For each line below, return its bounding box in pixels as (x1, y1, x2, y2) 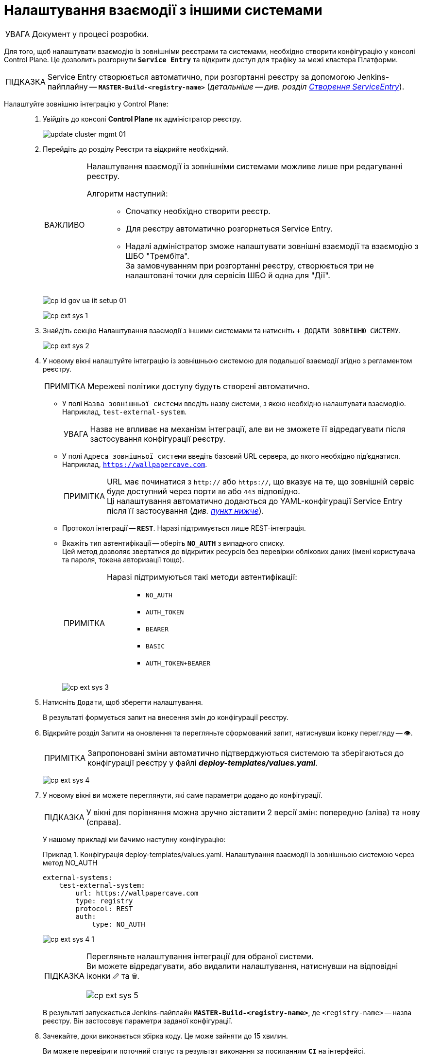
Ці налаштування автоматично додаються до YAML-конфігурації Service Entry (107, 496, 403, 506)
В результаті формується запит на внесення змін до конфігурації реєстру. (43, 713, 288, 721)
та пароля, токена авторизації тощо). (62, 555, 184, 564)
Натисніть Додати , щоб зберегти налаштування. (43, 698, 203, 706)
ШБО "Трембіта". (125, 251, 189, 261)
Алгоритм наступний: (86, 188, 168, 198)
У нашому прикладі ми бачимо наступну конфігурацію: (43, 835, 226, 844)
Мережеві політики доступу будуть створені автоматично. (87, 381, 310, 391)
